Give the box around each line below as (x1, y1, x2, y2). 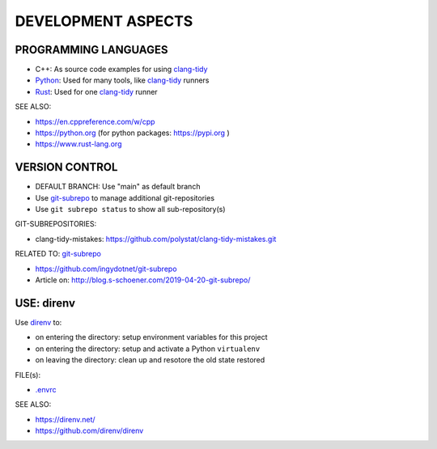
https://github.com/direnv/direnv (35, 426, 144, 436)
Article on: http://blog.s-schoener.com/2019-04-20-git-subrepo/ (35, 275, 251, 285)
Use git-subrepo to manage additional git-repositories (35, 193, 214, 202)
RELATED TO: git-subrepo (15, 249, 101, 259)
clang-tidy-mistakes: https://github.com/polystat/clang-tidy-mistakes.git (35, 234, 277, 244)
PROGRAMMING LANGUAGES (15, 43, 168, 57)
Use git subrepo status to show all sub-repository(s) (35, 205, 226, 214)
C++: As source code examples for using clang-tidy (35, 65, 208, 74)
